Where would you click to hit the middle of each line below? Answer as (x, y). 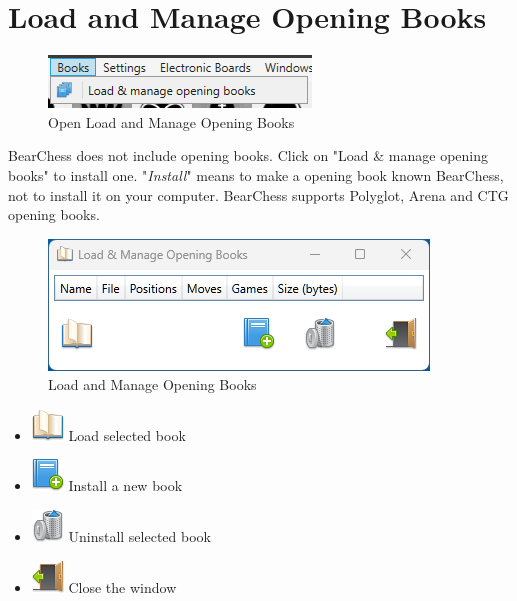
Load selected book (127, 434)
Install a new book (125, 485)
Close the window (122, 586)
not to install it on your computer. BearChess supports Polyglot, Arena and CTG (258, 194)
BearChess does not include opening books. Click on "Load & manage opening (248, 155)
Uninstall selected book (139, 536)
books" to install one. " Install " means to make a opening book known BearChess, (256, 174)
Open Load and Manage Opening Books (171, 121)
